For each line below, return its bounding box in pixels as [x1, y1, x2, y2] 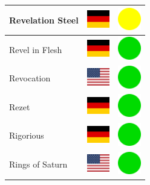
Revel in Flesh [9, 43, 62, 55]
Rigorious [9, 129, 44, 142]
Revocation [9, 72, 51, 84]
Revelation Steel [9, 13, 79, 26]
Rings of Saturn [9, 158, 68, 171]
